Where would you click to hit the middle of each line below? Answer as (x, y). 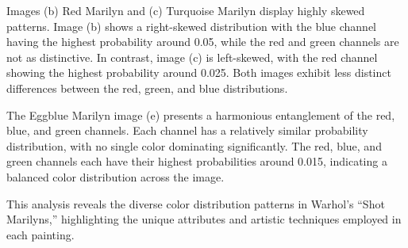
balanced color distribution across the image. (115, 176)
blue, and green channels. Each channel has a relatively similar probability (187, 130)
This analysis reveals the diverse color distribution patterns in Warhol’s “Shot (196, 203)
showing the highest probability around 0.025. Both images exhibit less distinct (199, 72)
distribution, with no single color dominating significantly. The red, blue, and (194, 145)
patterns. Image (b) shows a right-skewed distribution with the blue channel (192, 26)
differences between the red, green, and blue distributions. (147, 88)
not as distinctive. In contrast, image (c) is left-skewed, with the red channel (192, 57)
